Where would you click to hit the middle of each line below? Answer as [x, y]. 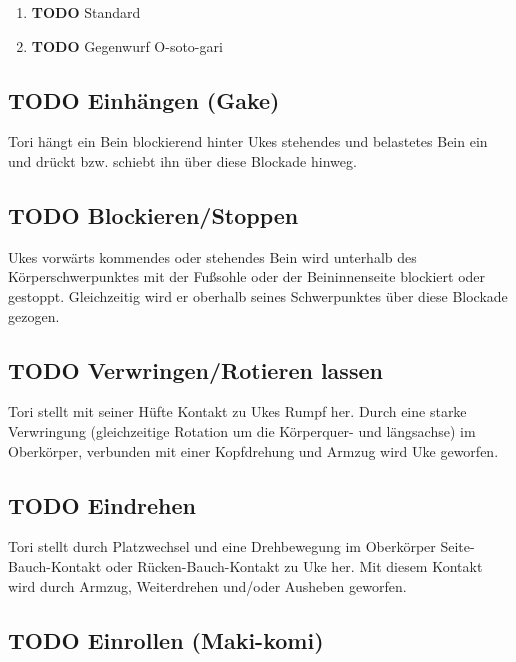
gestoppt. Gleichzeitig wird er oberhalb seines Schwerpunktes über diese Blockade [258, 295]
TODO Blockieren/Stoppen [153, 214]
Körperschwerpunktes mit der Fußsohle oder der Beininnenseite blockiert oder [247, 276]
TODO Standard [86, 12]
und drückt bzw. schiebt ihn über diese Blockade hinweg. [182, 160]
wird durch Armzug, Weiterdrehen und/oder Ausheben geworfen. [207, 585]
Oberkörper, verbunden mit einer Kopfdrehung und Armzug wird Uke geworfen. [253, 450]
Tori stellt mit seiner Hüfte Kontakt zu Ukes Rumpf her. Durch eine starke [237, 411]
